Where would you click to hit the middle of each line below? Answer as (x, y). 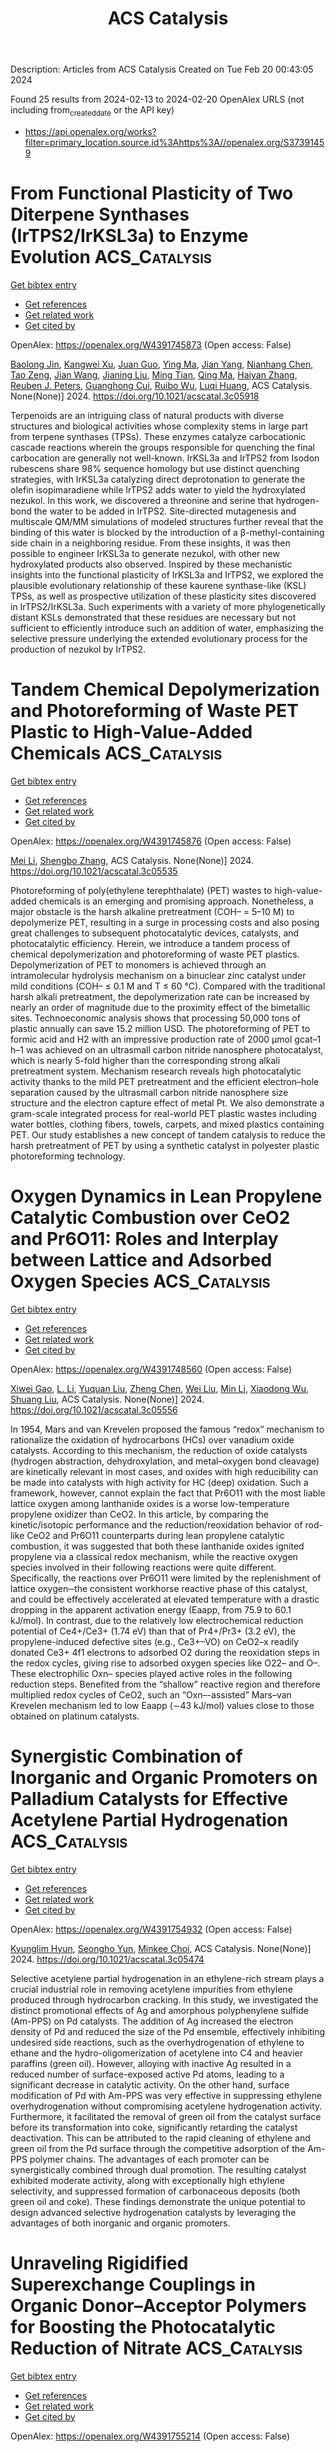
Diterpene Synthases (100, 214)
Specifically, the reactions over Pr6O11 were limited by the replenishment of (166, 1578)
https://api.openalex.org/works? (90, 131)
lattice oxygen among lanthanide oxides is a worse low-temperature (150, 1503)
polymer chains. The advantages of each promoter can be (149, 2159)
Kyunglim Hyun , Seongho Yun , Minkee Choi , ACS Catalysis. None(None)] (161, 1948)
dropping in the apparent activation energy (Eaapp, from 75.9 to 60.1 (151, 1609)
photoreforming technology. (68, 1156)
